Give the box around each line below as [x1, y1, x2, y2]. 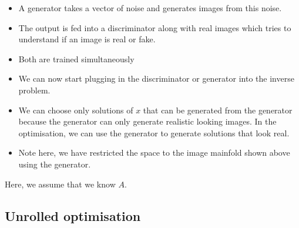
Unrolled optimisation [5, 206, 141, 224]
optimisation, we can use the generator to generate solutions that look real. [18, 126, 290, 139]
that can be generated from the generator [143, 103, 293, 116]
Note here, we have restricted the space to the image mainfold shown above [18, 146, 290, 159]
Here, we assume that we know [5, 177, 116, 190]
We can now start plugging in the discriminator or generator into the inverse [18, 72, 294, 85]
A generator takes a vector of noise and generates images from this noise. [18, 2, 282, 14]
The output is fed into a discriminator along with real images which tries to [18, 21, 291, 33]
